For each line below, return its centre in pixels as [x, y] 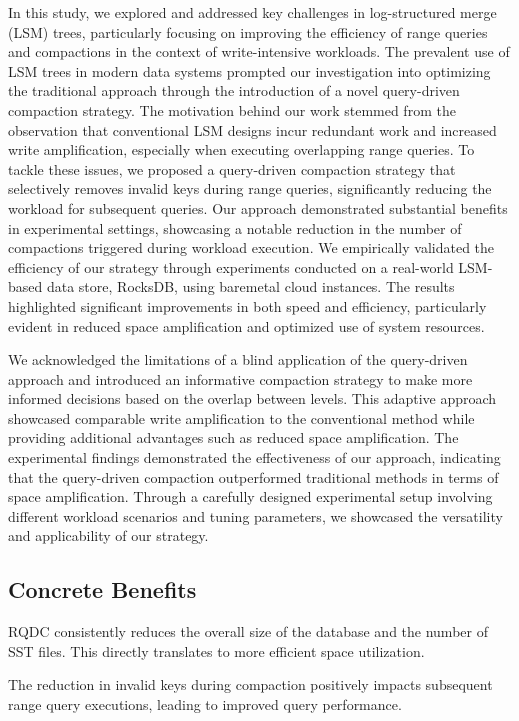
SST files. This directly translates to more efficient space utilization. [216, 650]
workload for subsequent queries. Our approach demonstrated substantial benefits [258, 207]
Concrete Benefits [102, 589]
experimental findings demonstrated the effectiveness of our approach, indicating [254, 457]
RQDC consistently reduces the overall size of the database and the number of [248, 631]
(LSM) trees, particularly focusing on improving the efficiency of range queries [248, 31]
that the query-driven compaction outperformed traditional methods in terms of [253, 476]
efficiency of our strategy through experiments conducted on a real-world [231, 266]
